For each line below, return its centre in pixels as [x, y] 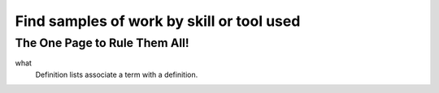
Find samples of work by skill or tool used [158, 21]
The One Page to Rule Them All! [102, 43]
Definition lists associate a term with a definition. [117, 74]
